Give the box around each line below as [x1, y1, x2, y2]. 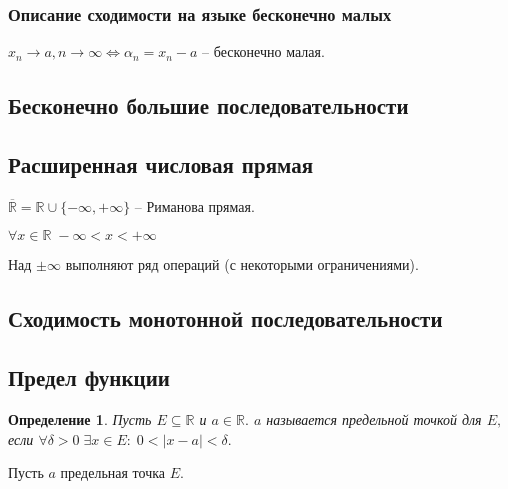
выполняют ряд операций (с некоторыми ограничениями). [65, 254, 419, 275]
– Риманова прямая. [134, 195, 255, 216]
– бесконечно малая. [202, 41, 325, 62]
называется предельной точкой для [266, 408, 482, 429]
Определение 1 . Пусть [8, 408, 152, 429]
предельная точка [60, 462, 166, 483]
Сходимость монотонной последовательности [8, 303, 443, 334]
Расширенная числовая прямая [8, 148, 314, 179]
